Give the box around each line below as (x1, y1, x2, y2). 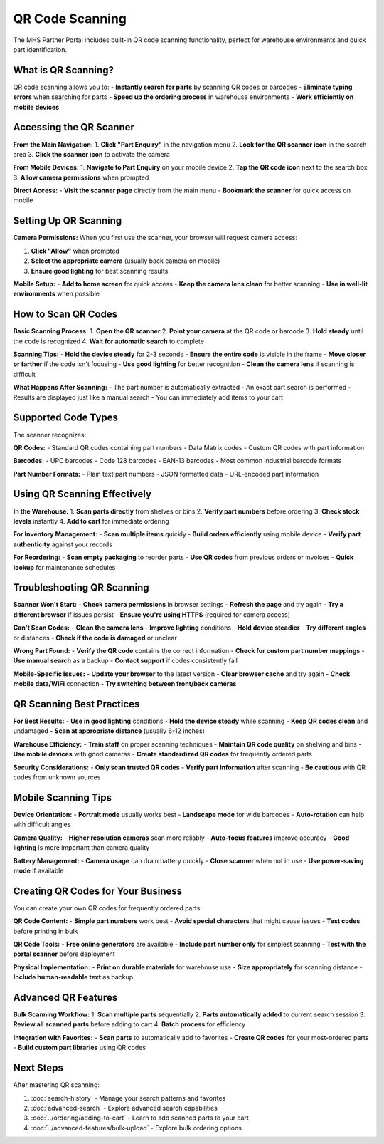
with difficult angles (13, 820, 71, 829)
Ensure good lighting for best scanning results (31, 266, 169, 275)
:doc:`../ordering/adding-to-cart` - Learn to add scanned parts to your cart (31, 1113, 249, 1122)
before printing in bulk (13, 927, 78, 935)
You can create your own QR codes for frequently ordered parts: (13, 903, 203, 912)
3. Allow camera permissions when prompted (13, 173, 149, 182)
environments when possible (13, 289, 100, 298)
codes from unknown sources (13, 773, 101, 781)
